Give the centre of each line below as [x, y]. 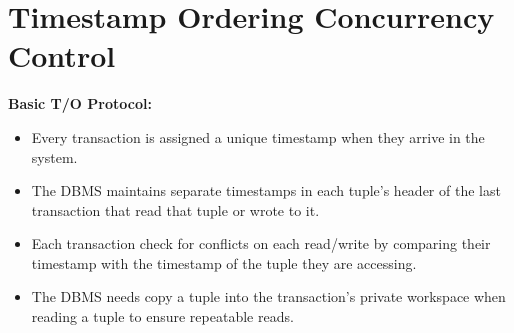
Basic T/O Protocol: [80, 103]
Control [62, 55]
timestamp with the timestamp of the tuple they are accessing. [224, 262]
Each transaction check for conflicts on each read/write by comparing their [261, 243]
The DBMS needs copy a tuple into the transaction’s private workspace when [268, 296]
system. [54, 156]
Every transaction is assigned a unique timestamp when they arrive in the [258, 136]
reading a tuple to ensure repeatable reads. [162, 316]
